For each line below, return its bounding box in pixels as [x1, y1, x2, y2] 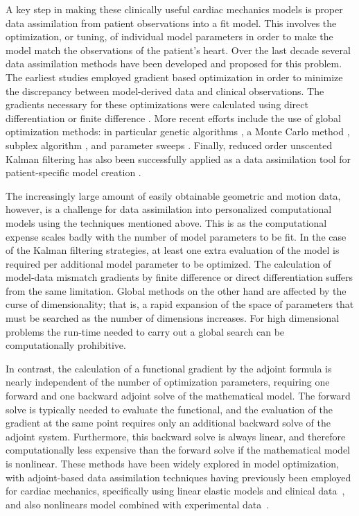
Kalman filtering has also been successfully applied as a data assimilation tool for [6, 151, 351, 166]
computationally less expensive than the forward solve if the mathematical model [6, 442, 350, 457]
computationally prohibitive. [6, 338, 126, 352]
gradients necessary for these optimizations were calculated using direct [6, 97, 308, 112]
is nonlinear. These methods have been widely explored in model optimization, [6, 456, 339, 470]
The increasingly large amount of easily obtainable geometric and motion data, [6, 188, 341, 203]
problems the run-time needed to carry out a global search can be [6, 324, 285, 338]
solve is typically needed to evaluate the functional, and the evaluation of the [6, 402, 333, 416]
